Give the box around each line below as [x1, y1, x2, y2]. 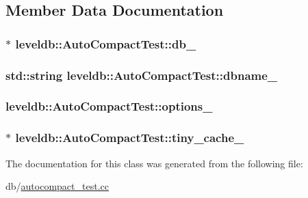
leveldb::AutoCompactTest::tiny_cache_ [15, 129, 244, 146]
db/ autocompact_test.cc [5, 179, 109, 193]
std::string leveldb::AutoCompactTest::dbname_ [5, 66, 278, 83]
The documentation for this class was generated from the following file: [5, 156, 303, 170]
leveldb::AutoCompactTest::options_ [5, 98, 213, 115]
